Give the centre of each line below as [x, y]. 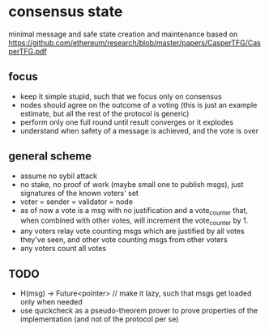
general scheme [50, 156]
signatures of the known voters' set [79, 193]
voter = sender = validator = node [77, 202]
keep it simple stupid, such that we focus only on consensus [121, 96]
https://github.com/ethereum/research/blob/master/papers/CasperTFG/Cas [134, 42]
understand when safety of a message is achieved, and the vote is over [139, 130]
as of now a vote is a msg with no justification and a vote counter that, [134, 211]
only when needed [51, 301]
